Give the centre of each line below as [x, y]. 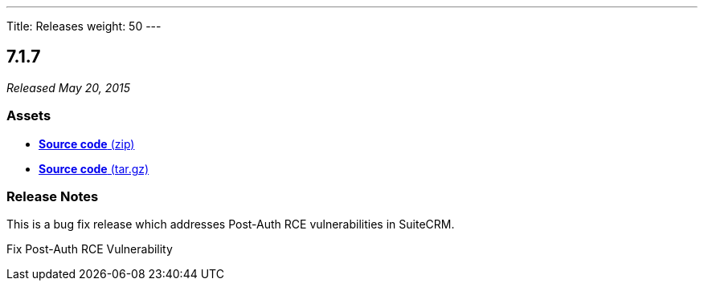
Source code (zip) [87, 143]
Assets [29, 116]
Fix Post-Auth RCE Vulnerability [90, 249]
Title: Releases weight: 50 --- [84, 26]
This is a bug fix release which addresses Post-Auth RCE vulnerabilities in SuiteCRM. [231, 224]
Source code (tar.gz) [94, 168]
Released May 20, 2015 [69, 87]
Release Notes [53, 196]
